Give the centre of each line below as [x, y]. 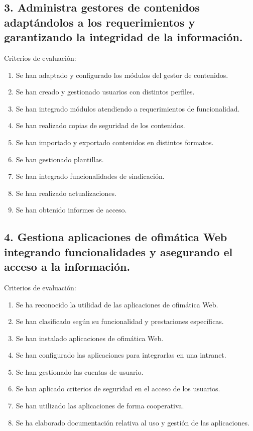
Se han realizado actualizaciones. [66, 193]
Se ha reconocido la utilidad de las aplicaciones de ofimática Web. [117, 304]
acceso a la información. [67, 266]
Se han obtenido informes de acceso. [71, 210]
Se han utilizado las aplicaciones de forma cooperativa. [100, 406]
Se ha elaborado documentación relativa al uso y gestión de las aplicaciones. [133, 422]
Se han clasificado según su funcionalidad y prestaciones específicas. [120, 321]
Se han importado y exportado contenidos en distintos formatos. [115, 142]
